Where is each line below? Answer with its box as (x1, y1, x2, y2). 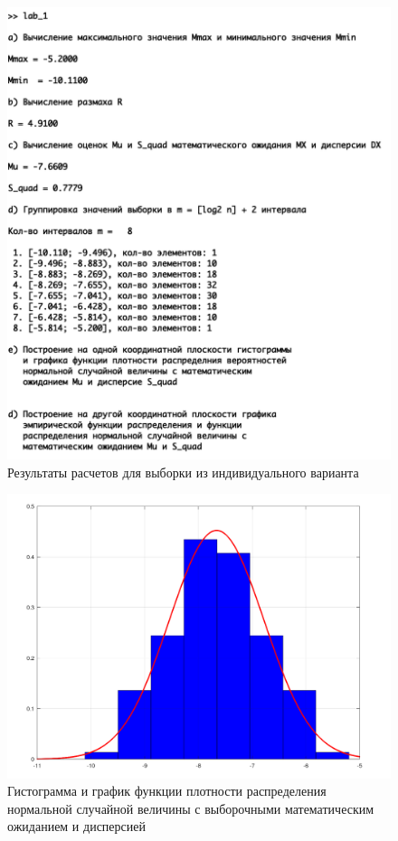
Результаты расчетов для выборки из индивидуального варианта (7, 462, 359, 481)
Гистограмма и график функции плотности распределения (7, 781, 327, 800)
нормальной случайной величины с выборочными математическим (7, 798, 374, 817)
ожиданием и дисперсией (7, 817, 146, 836)
